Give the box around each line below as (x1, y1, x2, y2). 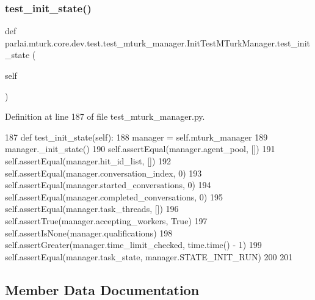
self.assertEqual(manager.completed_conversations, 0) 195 (5, 190, 223, 203)
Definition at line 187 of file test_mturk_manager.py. (5, 110, 205, 123)
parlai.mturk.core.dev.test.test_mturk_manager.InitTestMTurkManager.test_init (5, 36, 310, 49)
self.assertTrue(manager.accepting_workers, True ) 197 (5, 214, 208, 227)
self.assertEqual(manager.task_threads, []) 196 (5, 202, 179, 215)
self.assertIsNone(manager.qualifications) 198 (5, 226, 173, 239)
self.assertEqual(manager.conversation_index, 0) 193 (5, 166, 202, 179)
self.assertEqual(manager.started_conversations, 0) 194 (5, 178, 211, 191)
